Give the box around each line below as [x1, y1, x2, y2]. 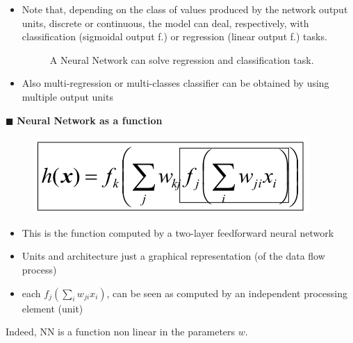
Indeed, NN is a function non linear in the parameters [6, 324, 236, 339]
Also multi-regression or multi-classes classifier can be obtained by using [22, 76, 329, 90]
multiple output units [22, 89, 113, 103]
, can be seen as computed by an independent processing [106, 285, 347, 300]
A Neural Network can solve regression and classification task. [49, 52, 314, 67]
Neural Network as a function [17, 112, 163, 127]
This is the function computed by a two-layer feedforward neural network [22, 225, 334, 240]
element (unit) [22, 301, 83, 315]
